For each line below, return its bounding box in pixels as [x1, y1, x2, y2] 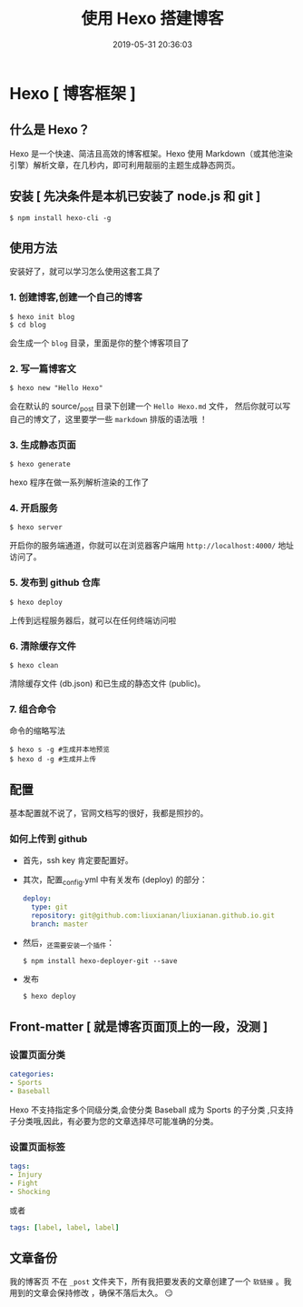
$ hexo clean [9, 660, 59, 669]
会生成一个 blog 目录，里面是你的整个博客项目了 [9, 337, 190, 348]
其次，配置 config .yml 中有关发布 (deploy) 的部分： [22, 874, 208, 888]
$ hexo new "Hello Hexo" [9, 383, 103, 392]
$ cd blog [9, 320, 47, 329]
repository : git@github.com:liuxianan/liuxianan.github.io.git [31, 910, 275, 920]
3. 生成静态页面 [9, 438, 77, 451]
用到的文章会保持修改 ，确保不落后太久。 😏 [9, 1288, 174, 1299]
